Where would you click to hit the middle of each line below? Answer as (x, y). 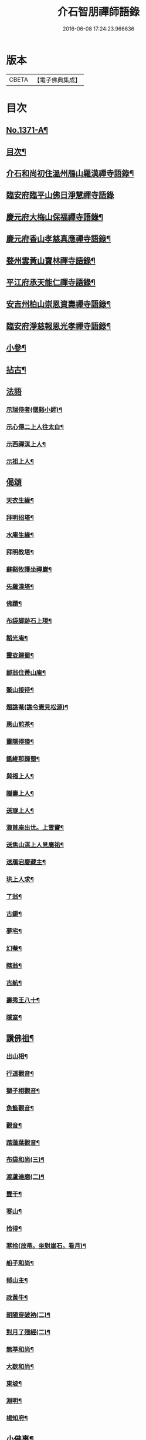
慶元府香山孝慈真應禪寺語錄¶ (59, 239)
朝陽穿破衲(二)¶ (28, 1315)
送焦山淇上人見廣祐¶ (35, 845)
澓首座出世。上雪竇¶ (35, 828)
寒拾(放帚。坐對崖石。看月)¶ (46, 1246)
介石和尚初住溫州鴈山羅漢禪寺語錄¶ (70, 174)
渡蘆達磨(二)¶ (25, 1177)
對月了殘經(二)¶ (28, 1332)
